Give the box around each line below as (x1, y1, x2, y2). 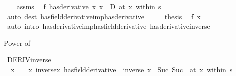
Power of (4, 37, 31, 48)
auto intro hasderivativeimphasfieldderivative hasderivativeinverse (7, 21, 210, 31)
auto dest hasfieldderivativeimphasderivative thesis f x (7, 11, 201, 21)
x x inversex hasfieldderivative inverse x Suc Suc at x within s (10, 64, 233, 74)
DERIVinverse (7, 54, 51, 65)
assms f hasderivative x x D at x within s (16, 1, 161, 11)
